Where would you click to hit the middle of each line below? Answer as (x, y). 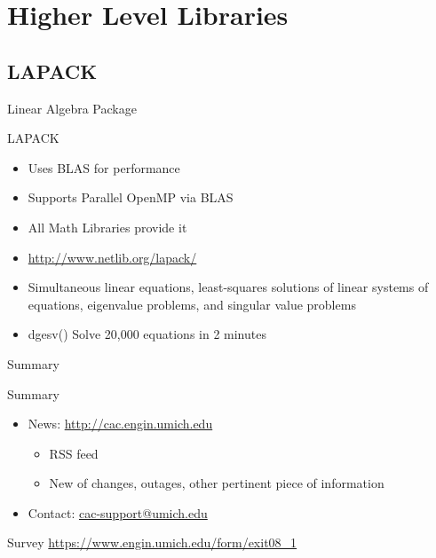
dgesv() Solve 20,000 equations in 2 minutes (147, 334)
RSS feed (74, 453)
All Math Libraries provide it (107, 227)
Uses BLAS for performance (104, 167)
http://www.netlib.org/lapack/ (112, 257)
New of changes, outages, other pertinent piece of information (217, 483)
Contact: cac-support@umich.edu (118, 512)
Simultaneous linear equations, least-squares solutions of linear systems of (228, 287)
